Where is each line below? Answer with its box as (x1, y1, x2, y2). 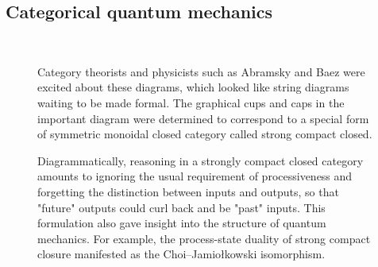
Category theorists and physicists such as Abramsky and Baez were (37, 63, 365, 79)
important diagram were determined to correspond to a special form (37, 110, 369, 126)
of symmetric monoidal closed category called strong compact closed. (37, 126, 372, 142)
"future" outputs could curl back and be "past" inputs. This (37, 199, 326, 215)
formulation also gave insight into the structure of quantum (37, 215, 326, 231)
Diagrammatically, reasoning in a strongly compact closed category (37, 152, 364, 168)
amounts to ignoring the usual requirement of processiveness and (37, 168, 353, 184)
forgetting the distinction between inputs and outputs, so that (37, 183, 339, 199)
